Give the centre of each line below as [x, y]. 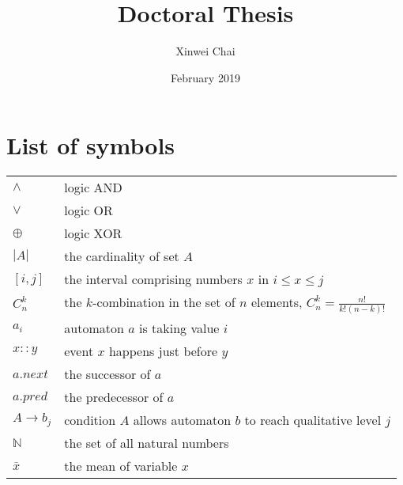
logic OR [89, 210]
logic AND [93, 188]
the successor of [107, 374]
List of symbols [91, 145]
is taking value [179, 328]
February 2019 [205, 77]
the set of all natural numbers [147, 443]
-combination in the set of [164, 302]
